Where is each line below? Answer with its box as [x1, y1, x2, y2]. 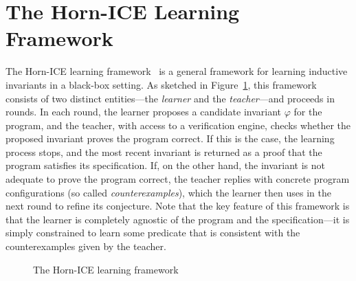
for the [293, 104, 322, 119]
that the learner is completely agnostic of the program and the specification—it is [5, 212, 350, 226]
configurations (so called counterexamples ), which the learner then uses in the [5, 185, 331, 199]
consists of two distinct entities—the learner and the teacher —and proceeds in [5, 91, 335, 105]
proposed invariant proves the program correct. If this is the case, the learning [5, 131, 335, 146]
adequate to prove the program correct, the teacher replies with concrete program [5, 172, 350, 186]
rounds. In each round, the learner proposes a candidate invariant [5, 104, 282, 119]
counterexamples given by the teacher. [5, 239, 166, 254]
